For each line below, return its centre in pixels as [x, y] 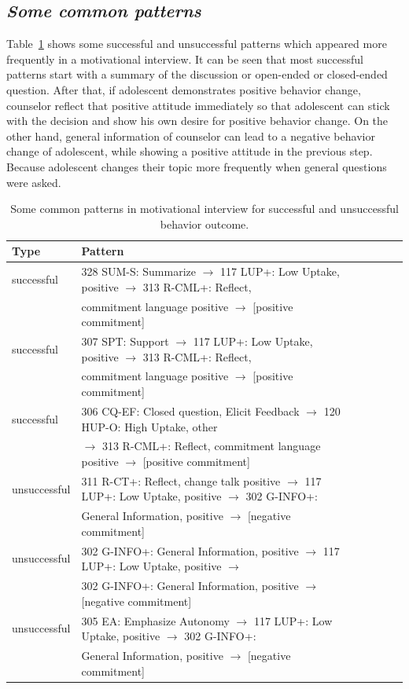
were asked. [34, 182]
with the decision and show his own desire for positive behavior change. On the [197, 121]
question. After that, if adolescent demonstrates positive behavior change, [184, 89]
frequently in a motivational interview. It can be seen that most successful [185, 59]
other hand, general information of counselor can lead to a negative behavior [191, 136]
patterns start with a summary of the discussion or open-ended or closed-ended [197, 74]
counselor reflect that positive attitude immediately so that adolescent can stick [198, 105]
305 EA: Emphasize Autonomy [155, 620]
